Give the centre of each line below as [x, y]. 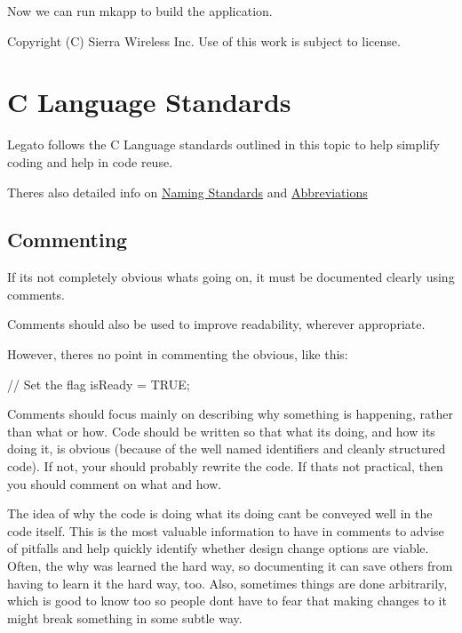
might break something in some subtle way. [125, 617]
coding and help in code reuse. [90, 161]
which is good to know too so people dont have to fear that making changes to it [227, 601]
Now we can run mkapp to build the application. [140, 11]
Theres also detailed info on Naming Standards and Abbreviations [187, 192]
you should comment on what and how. [115, 483]
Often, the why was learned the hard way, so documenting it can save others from [230, 566]
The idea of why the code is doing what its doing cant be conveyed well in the [220, 513]
